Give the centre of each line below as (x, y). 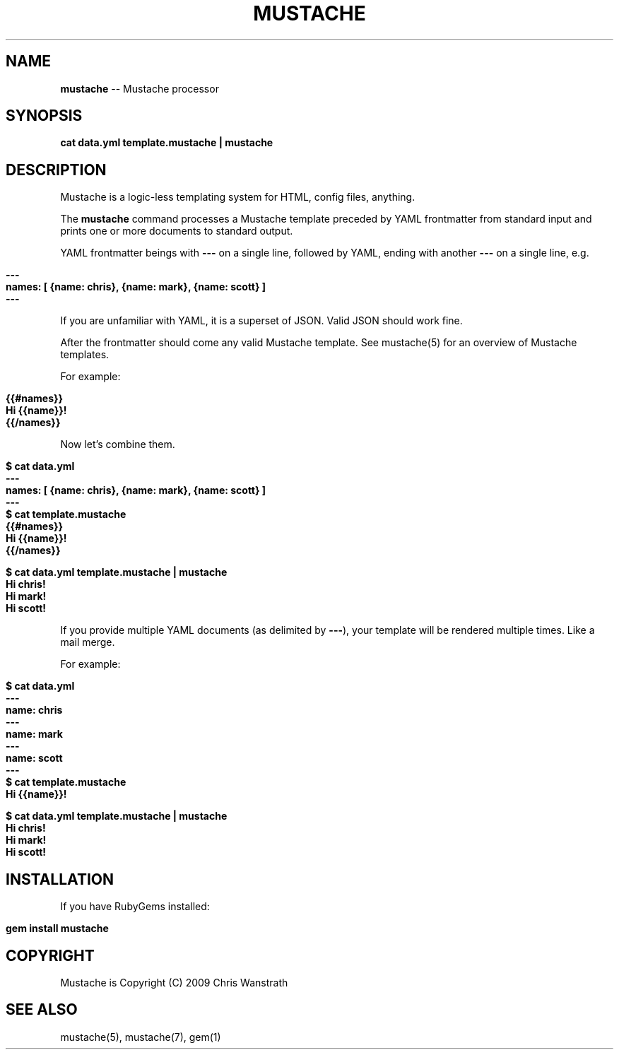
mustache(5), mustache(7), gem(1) (141, 1037)
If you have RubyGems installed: (135, 907)
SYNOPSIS (44, 116)
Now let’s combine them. (118, 444)
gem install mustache (57, 929)
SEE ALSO (42, 1010)
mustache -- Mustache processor (140, 88)
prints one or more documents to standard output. (177, 231)
